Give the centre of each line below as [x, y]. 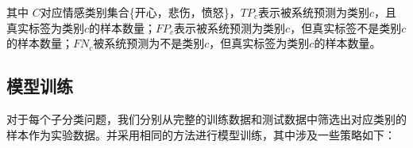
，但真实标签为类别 [259, 43]
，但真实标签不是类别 [346, 27]
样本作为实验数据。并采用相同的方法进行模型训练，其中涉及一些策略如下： [201, 134]
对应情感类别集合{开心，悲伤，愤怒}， [140, 12]
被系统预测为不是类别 [149, 43]
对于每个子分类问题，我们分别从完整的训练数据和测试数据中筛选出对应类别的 [206, 118]
